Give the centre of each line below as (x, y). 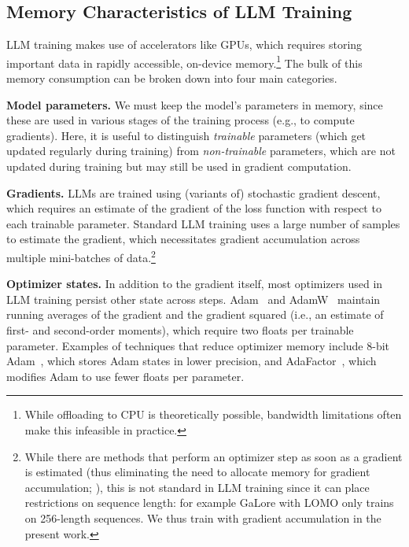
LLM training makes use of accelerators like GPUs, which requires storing (184, 44)
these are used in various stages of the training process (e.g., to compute (181, 120)
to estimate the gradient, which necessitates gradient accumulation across (183, 239)
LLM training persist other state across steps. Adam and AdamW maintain (193, 299)
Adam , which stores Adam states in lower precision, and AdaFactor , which (192, 361)
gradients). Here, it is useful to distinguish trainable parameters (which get (186, 135)
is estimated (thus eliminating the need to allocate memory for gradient (197, 472)
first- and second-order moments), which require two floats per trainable (180, 330)
